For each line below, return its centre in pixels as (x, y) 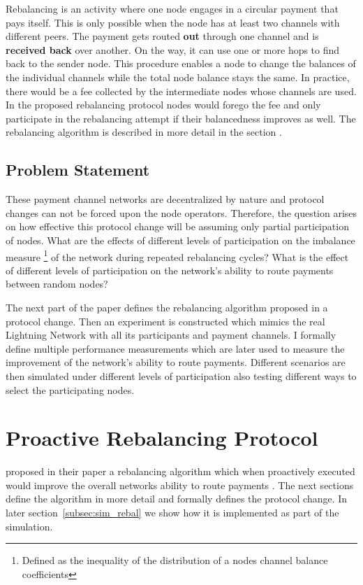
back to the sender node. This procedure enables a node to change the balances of (181, 63)
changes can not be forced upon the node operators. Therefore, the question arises (181, 212)
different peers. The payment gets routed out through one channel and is (162, 36)
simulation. (29, 526)
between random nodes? (57, 284)
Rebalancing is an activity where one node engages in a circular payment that (172, 8)
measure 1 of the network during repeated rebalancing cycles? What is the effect (177, 255)
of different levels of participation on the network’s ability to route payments (170, 270)
